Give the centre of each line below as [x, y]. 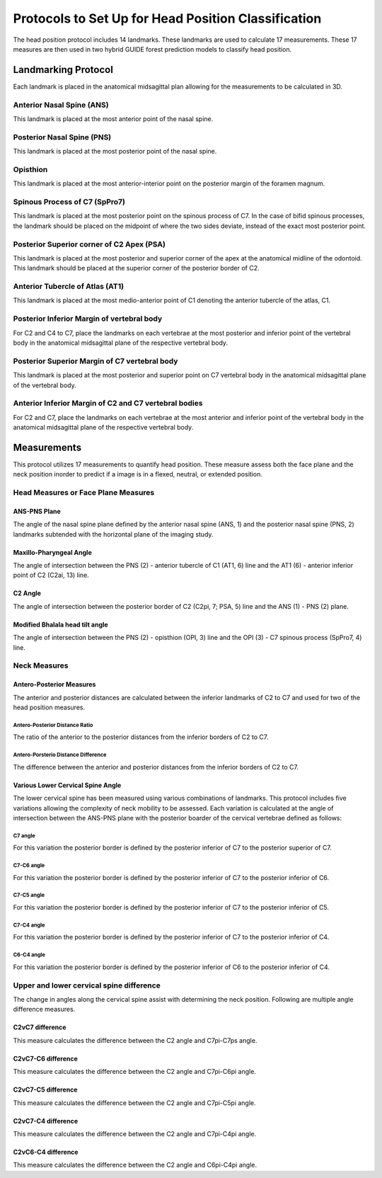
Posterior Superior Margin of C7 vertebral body [95, 361]
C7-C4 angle [29, 925]
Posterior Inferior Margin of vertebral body [88, 319]
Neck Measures [41, 665]
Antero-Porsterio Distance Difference [60, 755]
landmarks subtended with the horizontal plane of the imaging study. [113, 534]
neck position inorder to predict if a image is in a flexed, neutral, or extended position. [138, 474]
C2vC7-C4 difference [45, 1121]
